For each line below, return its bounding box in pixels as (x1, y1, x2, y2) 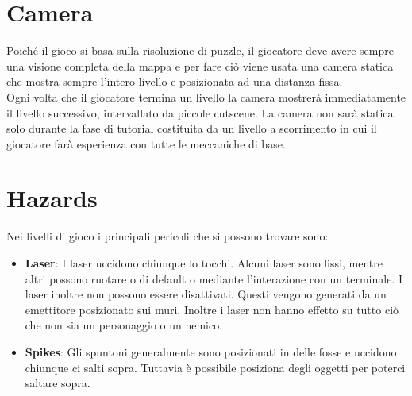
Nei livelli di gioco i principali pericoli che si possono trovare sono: (6, 228, 329, 244)
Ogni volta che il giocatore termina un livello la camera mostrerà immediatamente (6, 88, 406, 105)
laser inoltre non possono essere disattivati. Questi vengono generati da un (25, 286, 387, 302)
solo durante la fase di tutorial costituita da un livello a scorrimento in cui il (6, 120, 377, 136)
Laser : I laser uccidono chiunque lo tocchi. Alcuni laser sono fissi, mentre (25, 255, 383, 271)
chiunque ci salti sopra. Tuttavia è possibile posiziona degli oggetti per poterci (25, 359, 406, 375)
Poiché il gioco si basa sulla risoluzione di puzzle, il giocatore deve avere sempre (6, 42, 394, 59)
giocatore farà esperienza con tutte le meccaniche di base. (6, 135, 286, 152)
